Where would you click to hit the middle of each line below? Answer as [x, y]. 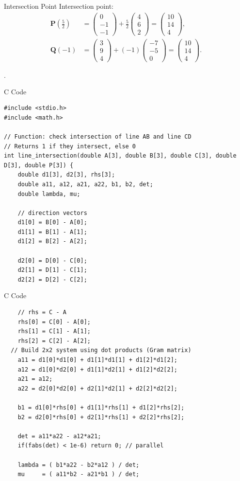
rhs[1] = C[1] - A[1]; [54, 331]
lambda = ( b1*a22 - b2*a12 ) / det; [79, 465]
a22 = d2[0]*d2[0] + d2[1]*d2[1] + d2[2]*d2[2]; [97, 388]
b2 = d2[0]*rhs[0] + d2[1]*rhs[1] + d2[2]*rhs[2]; [101, 417]
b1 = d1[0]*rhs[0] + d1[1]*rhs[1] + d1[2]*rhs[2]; [101, 407]
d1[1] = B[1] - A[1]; [52, 232]
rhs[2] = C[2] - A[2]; [54, 341]
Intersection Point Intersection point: [59, 6]
